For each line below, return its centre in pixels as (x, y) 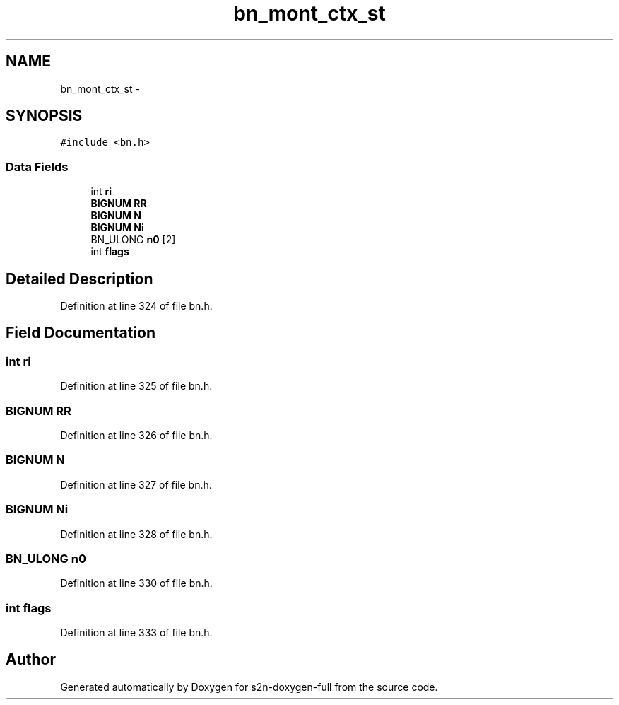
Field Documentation (81, 333)
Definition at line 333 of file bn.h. (136, 633)
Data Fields (37, 167)
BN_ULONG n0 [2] (133, 240)
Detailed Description (79, 279)
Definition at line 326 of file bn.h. (136, 435)
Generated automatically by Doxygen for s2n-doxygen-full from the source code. (249, 687)
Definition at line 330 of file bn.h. (136, 583)
